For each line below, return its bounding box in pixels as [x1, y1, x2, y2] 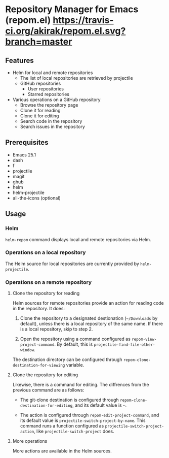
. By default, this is [54, 341, 93, 347]
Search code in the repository [20, 118, 82, 124]
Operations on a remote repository [5, 278, 92, 285]
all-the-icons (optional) [12, 194, 61, 201]
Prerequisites [5, 138, 49, 147]
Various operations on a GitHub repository [12, 96, 101, 103]
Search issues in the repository [20, 123, 85, 129]
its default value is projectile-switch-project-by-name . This [20, 417, 146, 423]
